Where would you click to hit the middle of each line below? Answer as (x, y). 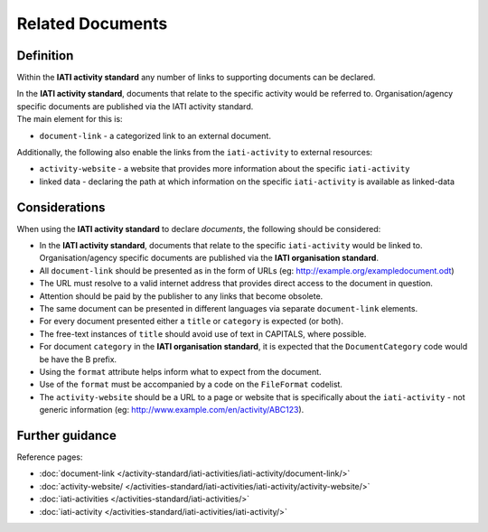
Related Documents (92, 23)
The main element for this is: (70, 119)
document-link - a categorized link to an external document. (155, 135)
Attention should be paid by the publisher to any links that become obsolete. (181, 296)
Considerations (61, 207)
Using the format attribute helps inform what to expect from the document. (180, 372)
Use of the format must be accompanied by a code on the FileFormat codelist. (191, 385)
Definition (45, 56)
